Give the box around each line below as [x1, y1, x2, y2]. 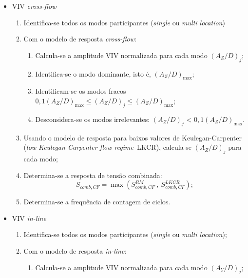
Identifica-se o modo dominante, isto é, [35, 68, 151, 79]
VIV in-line [12, 213, 46, 223]
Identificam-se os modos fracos [35, 86, 126, 96]
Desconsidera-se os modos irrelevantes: [35, 114, 150, 124]
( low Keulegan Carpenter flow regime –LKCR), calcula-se [23, 142, 192, 152]
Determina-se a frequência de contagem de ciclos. [23, 197, 171, 207]
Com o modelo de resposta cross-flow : [23, 34, 136, 44]
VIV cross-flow [12, 1, 57, 11]
